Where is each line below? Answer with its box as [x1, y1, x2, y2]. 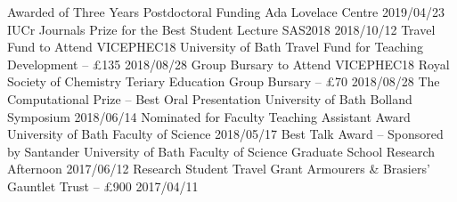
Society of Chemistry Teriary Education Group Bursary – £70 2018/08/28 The [7, 72, 440, 91]
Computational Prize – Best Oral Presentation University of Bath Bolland [7, 89, 412, 108]
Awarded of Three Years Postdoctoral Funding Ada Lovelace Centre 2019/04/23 [7, 3, 445, 20]
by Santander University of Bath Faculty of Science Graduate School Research [7, 141, 436, 160]
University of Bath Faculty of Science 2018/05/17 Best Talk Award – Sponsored [7, 125, 444, 143]
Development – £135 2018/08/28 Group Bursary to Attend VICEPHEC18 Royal [7, 54, 450, 73]
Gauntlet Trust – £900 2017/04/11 [7, 176, 199, 195]
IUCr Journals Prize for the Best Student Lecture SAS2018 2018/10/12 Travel [7, 20, 436, 38]
